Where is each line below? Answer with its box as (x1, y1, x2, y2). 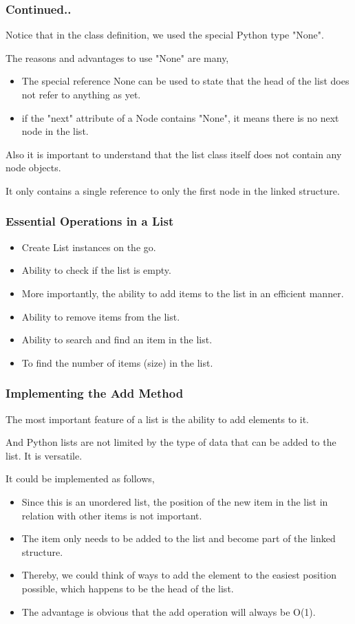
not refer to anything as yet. (21, 87, 141, 101)
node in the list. (21, 124, 89, 138)
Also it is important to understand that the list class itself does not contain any (6, 147, 342, 161)
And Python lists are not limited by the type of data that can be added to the (6, 435, 336, 449)
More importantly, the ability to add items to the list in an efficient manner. (21, 286, 344, 300)
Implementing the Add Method (6, 385, 184, 402)
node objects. (6, 160, 61, 175)
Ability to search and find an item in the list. (21, 332, 213, 347)
